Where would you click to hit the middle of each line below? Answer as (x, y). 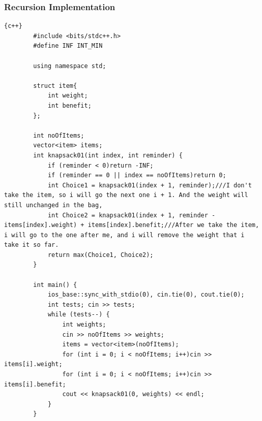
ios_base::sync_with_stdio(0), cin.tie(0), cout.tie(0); (146, 295)
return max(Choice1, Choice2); (100, 255)
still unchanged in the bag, (53, 205)
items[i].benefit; (35, 384)
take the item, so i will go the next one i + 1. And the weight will (126, 195)
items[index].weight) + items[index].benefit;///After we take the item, (132, 225)
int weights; (84, 325)
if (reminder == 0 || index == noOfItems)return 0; (137, 175)
